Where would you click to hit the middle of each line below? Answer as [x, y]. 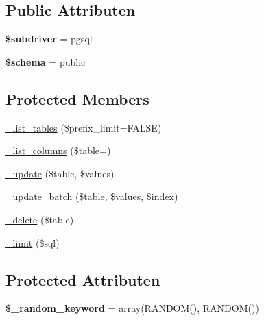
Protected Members [77, 98]
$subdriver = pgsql [49, 39]
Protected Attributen [83, 279]
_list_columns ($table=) [58, 150]
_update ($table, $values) [60, 173]
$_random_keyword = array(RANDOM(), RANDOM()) [132, 308]
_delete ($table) [40, 219]
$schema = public [46, 61]
